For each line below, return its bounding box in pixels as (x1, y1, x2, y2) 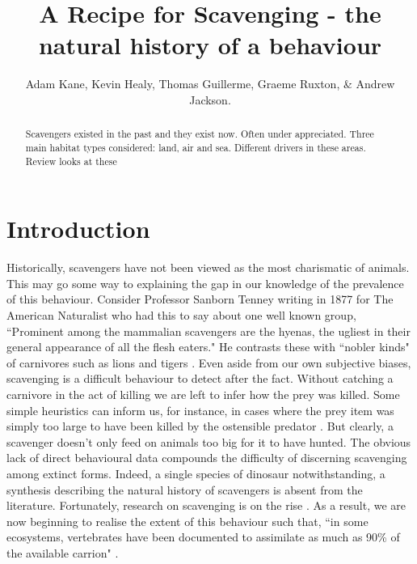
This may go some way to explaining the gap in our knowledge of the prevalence (6, 274, 404, 291)
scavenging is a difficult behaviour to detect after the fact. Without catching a (6, 370, 394, 387)
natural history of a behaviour (38, 28, 382, 61)
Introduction (6, 212, 150, 245)
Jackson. (189, 91, 231, 108)
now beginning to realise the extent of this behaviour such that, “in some (6, 512, 369, 529)
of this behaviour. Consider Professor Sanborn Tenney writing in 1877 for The (6, 290, 394, 307)
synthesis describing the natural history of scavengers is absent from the (6, 481, 363, 498)
